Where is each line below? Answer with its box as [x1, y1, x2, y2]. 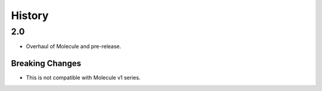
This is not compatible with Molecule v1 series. [26, 74, 141, 81]
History [11, 9, 49, 22]
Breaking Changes [11, 58, 82, 68]
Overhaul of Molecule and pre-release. [26, 43, 122, 50]
